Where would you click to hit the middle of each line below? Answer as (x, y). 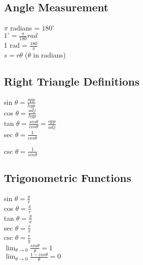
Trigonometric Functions (68, 178)
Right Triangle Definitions (72, 81)
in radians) (49, 54)
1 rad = (16, 45)
